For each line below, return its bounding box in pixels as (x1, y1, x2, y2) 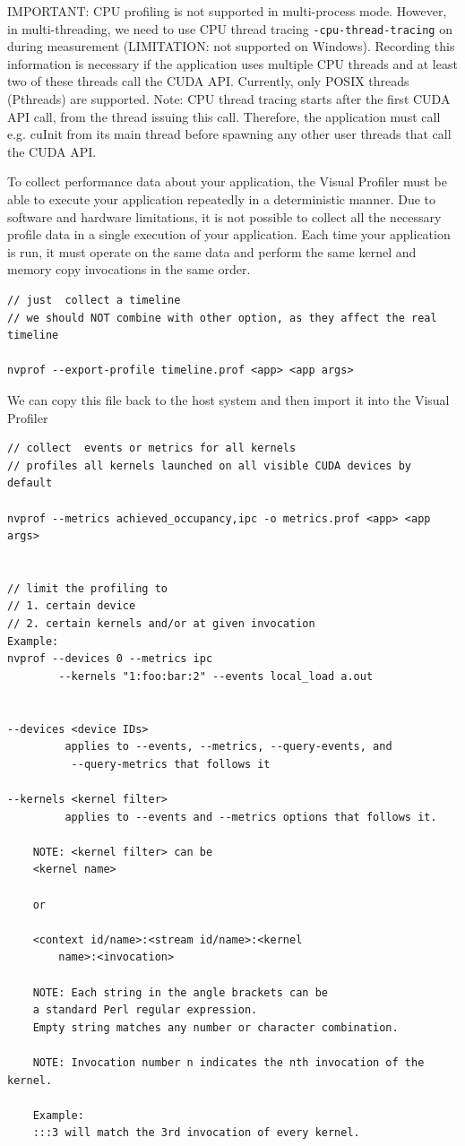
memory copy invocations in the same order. (7, 260, 251, 279)
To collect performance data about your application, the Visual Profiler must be (7, 172, 447, 191)
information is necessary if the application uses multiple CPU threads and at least (7, 54, 458, 73)
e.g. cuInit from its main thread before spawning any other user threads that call (7, 125, 452, 143)
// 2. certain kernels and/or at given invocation (7, 617, 315, 631)
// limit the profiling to (7, 582, 168, 595)
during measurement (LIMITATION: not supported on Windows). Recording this (7, 37, 455, 56)
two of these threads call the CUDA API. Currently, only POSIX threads (7, 72, 409, 90)
